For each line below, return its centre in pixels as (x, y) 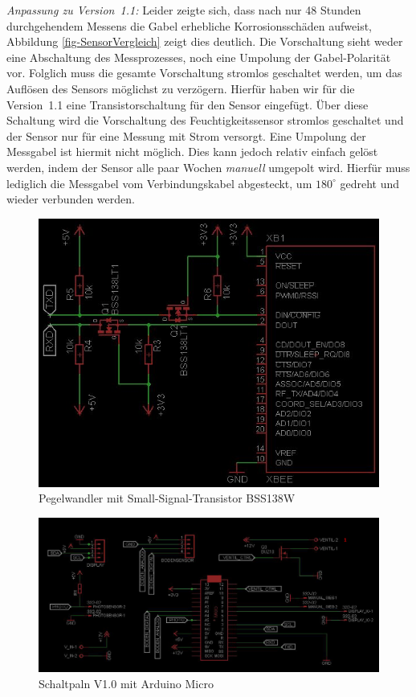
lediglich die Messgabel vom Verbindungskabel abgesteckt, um (159, 183)
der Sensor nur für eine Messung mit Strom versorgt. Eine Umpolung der (186, 135)
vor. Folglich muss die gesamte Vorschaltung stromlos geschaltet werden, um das (204, 73)
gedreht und (370, 183)
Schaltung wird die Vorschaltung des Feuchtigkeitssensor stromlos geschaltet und (205, 120)
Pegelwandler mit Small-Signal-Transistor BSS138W (167, 498)
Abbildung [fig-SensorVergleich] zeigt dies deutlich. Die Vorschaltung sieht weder (205, 41)
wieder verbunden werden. (71, 199)
